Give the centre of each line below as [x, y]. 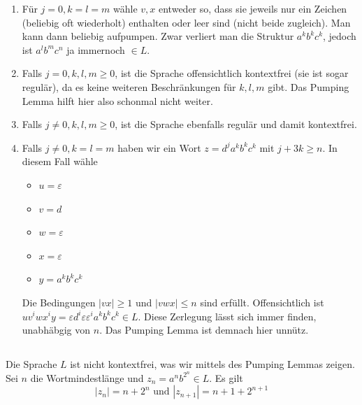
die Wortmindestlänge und [87, 377]
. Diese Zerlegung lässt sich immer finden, [227, 316]
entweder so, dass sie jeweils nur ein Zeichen [253, 8]
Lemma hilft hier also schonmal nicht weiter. [117, 100]
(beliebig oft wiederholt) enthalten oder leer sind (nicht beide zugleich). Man [186, 22]
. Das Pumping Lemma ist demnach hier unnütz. [204, 330]
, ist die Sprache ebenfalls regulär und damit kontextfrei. [236, 124]
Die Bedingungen [59, 302]
